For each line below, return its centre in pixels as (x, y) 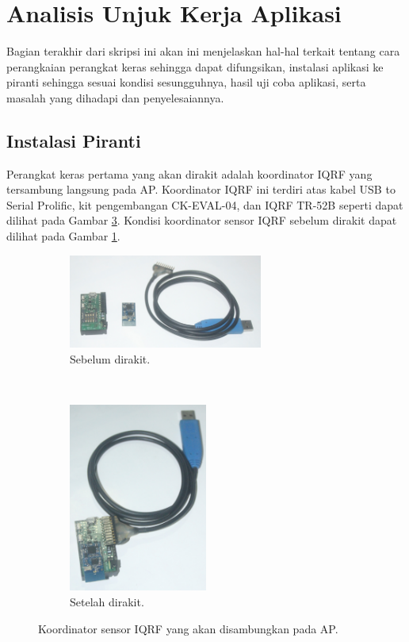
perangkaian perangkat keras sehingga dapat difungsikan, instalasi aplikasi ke (195, 66)
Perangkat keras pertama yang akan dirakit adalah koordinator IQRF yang (189, 173)
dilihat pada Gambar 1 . (63, 236)
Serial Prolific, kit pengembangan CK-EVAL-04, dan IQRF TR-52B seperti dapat (205, 204)
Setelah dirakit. (107, 601)
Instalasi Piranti (74, 140)
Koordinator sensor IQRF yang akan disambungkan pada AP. (188, 628)
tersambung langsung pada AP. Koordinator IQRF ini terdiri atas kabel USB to (201, 189)
